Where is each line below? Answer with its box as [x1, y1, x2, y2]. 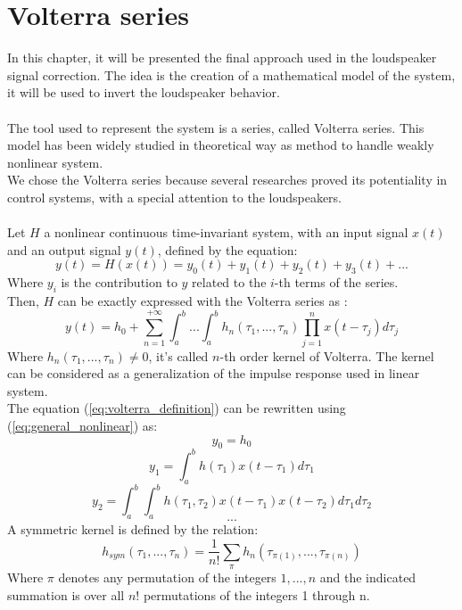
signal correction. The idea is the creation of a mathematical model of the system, [7, 65, 456, 84]
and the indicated [319, 568, 417, 587]
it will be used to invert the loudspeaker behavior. [7, 83, 280, 102]
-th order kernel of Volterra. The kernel [219, 346, 434, 365]
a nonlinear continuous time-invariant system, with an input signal [44, 223, 408, 242]
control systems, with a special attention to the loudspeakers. [7, 187, 342, 206]
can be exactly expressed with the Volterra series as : [57, 291, 348, 309]
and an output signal [7, 240, 121, 259]
